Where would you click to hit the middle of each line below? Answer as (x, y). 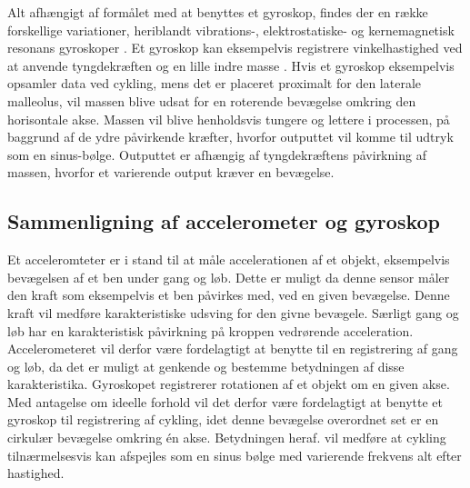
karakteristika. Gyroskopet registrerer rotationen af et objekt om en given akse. (229, 384)
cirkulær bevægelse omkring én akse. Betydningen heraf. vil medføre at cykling (227, 438)
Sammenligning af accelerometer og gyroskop (224, 221)
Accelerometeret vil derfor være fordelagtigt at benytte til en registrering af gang (233, 349)
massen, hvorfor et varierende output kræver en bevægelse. (171, 172)
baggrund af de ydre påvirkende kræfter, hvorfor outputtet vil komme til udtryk (230, 137)
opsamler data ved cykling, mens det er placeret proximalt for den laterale (214, 83)
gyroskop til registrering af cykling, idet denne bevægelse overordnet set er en (223, 419)
